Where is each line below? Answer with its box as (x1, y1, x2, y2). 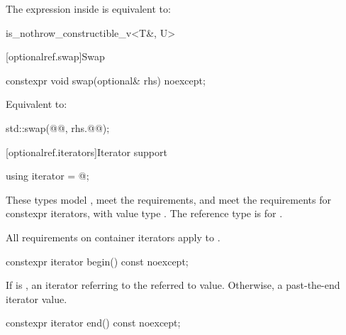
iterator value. (6, 291, 67, 306)
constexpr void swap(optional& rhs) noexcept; (6, 72, 206, 87)
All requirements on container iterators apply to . (6, 229, 221, 244)
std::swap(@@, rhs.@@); (6, 120, 110, 135)
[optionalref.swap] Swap (6, 49, 105, 64)
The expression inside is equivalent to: (6, 1, 171, 16)
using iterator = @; (6, 168, 89, 183)
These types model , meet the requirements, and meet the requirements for (6, 192, 331, 207)
